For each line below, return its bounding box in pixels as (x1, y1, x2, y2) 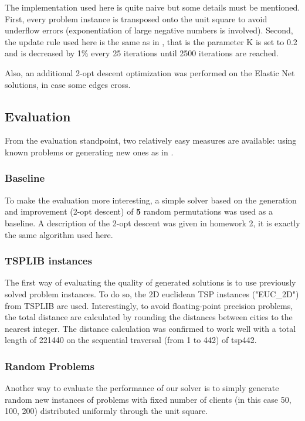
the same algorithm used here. (5, 228, 113, 240)
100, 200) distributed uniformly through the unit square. (5, 405, 208, 417)
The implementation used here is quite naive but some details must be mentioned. (5, 1, 300, 13)
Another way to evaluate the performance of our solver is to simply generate (5, 382, 279, 394)
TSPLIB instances (5, 253, 92, 268)
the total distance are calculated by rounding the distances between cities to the (5, 311, 293, 323)
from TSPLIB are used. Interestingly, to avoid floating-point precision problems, (5, 299, 293, 311)
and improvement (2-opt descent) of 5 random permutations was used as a (5, 205, 273, 218)
